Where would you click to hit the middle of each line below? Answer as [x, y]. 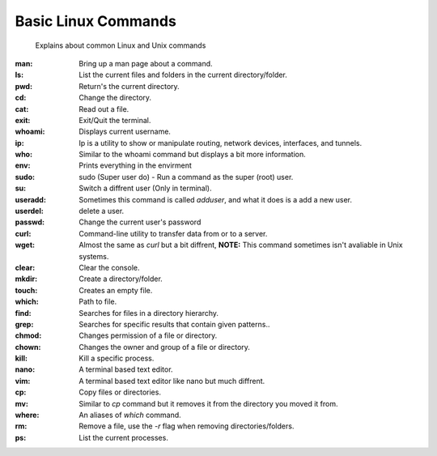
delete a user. [102, 211]
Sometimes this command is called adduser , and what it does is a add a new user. [215, 199]
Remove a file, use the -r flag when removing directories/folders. [187, 426]
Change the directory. [115, 98]
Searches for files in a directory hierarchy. [148, 313]
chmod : [28, 335]
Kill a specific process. [117, 358]
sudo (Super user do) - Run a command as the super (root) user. [186, 177]
